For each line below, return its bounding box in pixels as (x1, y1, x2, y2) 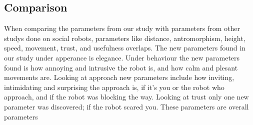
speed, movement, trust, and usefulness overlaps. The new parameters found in (4, 42, 245, 53)
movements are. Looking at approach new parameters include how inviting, (4, 72, 234, 82)
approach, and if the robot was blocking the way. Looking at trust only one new (4, 91, 249, 102)
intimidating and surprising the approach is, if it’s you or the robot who (4, 81, 224, 92)
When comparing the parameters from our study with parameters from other (4, 23, 240, 33)
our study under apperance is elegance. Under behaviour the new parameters (4, 52, 240, 62)
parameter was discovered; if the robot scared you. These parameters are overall (4, 101, 249, 111)
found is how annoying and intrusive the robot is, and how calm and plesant (4, 62, 238, 72)
